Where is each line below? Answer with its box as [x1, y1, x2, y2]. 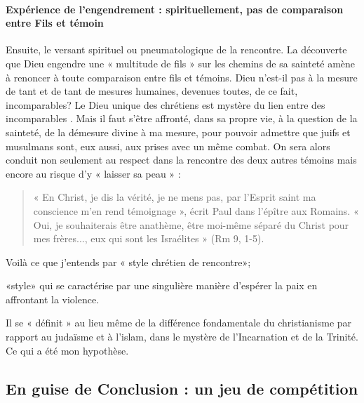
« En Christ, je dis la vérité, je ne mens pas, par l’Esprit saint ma [33, 190, 316, 204]
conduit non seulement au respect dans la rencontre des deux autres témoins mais [6, 152, 357, 167]
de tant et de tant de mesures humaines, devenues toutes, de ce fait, [6, 84, 298, 98]
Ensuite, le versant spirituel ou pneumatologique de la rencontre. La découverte [6, 42, 347, 57]
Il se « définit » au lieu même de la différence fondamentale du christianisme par [6, 315, 352, 330]
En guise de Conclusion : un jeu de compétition [6, 377, 358, 399]
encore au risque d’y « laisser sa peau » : [6, 166, 181, 180]
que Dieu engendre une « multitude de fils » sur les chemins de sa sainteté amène [6, 55, 356, 70]
